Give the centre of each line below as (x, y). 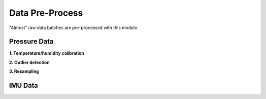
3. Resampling (24, 71)
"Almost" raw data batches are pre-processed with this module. (74, 28)
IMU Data (24, 85)
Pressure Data (31, 42)
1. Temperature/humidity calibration (47, 53)
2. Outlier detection (29, 62)
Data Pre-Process (46, 13)
